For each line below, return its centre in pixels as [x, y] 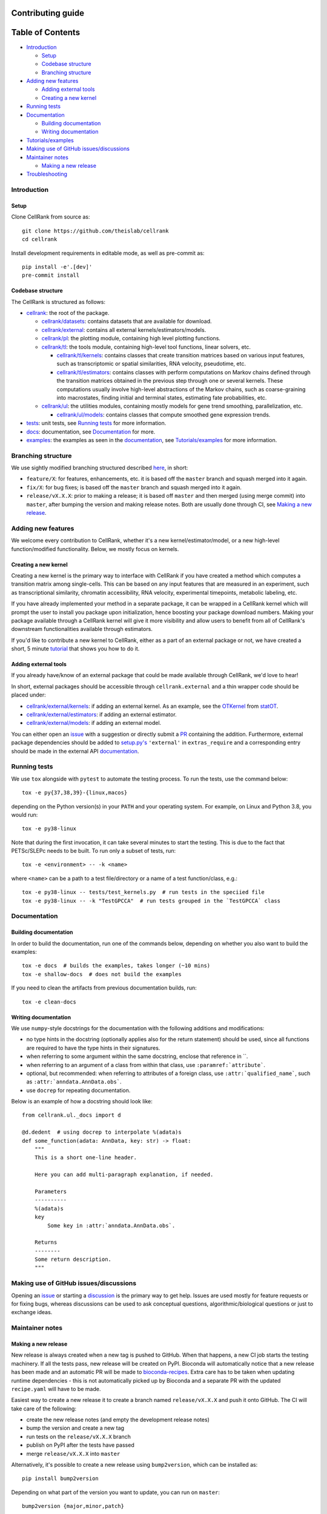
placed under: [29, 695]
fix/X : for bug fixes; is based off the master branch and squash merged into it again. [134, 487]
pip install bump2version [61, 1479]
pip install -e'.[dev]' [57, 267]
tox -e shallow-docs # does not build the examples [102, 974]
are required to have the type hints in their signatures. [93, 1048]
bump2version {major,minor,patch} [73, 1506]
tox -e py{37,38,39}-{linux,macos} [75, 793]
